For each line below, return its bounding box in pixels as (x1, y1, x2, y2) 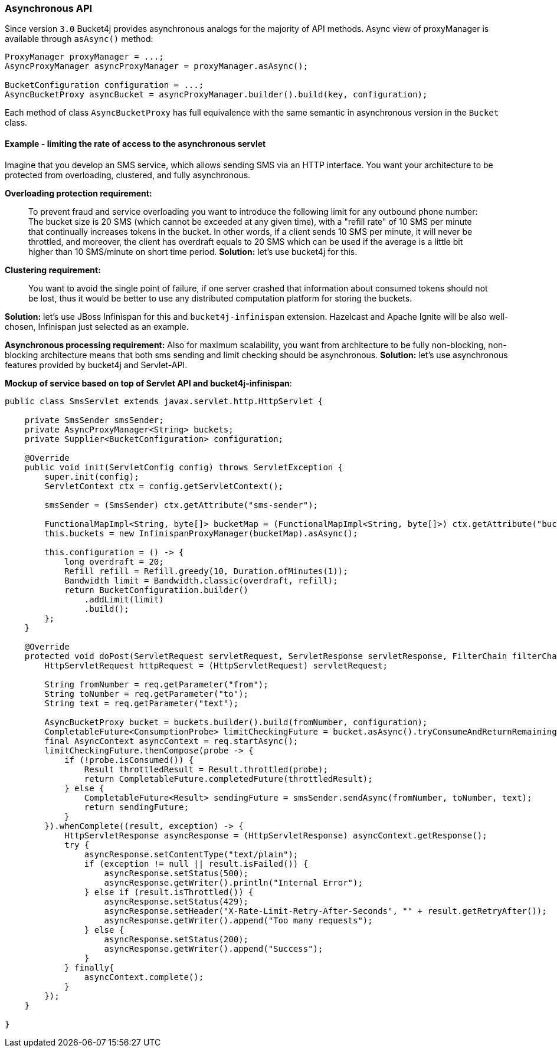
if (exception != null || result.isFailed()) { (84, 858, 309, 869)
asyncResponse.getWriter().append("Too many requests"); (104, 915, 373, 925)
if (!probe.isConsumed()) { (64, 755, 194, 765)
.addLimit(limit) (84, 594, 164, 604)
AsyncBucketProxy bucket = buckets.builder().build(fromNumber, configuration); (44, 717, 428, 727)
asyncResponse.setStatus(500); (104, 868, 249, 878)
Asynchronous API (5, 2, 93, 14)
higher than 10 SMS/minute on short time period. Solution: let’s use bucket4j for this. (28, 246, 358, 257)
